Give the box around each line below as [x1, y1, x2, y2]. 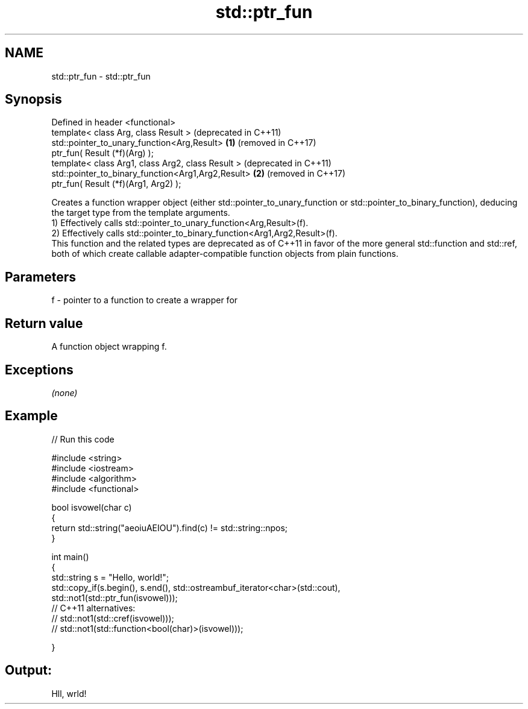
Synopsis [5, 92, 62, 107]
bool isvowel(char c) [51, 502, 132, 512]
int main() [51, 551, 89, 562]
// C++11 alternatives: [51, 602, 136, 613]
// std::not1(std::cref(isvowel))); [51, 613, 174, 623]
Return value [5, 315, 83, 331]
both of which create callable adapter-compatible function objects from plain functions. [51, 248, 398, 259]
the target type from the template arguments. [51, 207, 230, 218]
